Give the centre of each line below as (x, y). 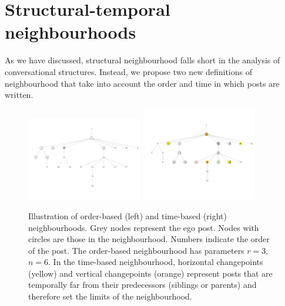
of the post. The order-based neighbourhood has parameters (136, 250)
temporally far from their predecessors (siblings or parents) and (142, 285)
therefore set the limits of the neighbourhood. (110, 296)
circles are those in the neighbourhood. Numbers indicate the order (149, 239)
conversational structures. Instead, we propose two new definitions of (128, 71)
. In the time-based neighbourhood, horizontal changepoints (156, 262)
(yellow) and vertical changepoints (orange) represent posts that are (150, 273)
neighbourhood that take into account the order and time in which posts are (142, 83)
